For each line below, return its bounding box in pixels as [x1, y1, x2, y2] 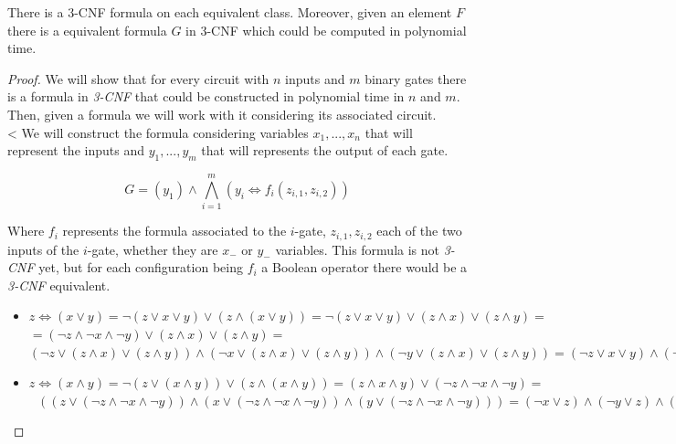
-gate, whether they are [87, 239, 218, 259]
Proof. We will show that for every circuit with [7, 69, 269, 88]
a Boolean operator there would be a [261, 258, 468, 277]
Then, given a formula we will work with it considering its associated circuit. [7, 104, 437, 123]
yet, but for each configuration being [38, 258, 243, 277]
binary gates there [364, 69, 467, 88]
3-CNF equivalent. [7, 275, 111, 294]
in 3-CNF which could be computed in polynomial [185, 20, 467, 39]
